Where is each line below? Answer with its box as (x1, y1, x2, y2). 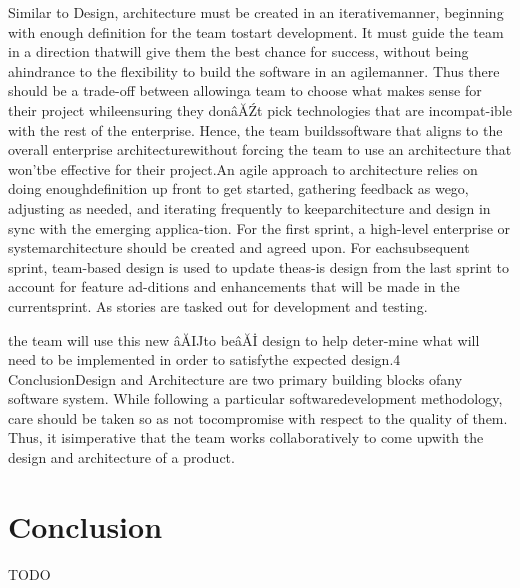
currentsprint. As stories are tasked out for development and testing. (8, 295, 428, 316)
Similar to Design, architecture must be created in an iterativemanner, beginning (8, 2, 504, 22)
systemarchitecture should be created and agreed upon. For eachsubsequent (8, 237, 470, 258)
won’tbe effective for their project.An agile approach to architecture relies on (8, 158, 478, 179)
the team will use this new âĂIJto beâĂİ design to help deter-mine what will (8, 329, 480, 350)
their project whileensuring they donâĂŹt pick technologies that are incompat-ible (8, 99, 512, 120)
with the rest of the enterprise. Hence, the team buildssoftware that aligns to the (8, 119, 503, 140)
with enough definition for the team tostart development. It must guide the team (8, 21, 504, 42)
